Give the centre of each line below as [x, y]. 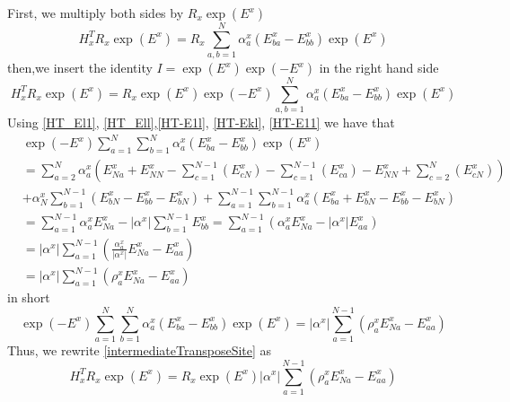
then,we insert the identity [80, 68]
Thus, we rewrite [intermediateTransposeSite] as [140, 350]
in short [29, 297]
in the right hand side [379, 68]
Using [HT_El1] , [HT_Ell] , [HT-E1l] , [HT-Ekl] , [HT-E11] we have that [201, 122]
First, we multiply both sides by [96, 13]
